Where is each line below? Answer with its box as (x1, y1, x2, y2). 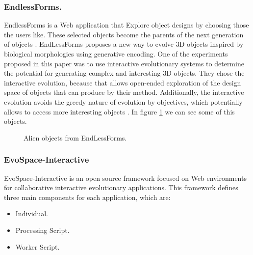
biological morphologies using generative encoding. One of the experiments (4, 49, 228, 58)
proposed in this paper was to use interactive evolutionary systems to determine (4, 58, 244, 68)
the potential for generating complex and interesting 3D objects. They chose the (4, 68, 245, 78)
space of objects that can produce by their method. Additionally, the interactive (4, 87, 244, 97)
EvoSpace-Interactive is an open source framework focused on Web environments (4, 172, 247, 183)
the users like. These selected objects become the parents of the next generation (4, 29, 244, 39)
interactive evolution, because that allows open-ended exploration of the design (4, 77, 241, 87)
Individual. (15, 208, 48, 219)
